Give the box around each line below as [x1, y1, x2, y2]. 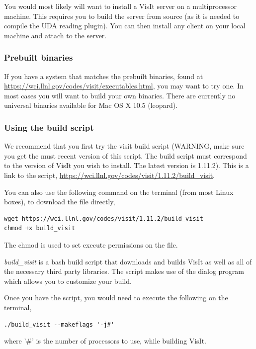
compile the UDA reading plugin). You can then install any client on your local [4, 20, 246, 31]
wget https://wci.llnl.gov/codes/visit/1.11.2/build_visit [4, 215, 203, 222]
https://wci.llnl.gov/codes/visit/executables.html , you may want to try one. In [4, 81, 244, 91]
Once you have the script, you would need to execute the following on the [4, 292, 228, 303]
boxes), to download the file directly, [4, 196, 115, 207]
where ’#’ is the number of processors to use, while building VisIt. [4, 336, 206, 346]
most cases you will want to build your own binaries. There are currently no [4, 90, 236, 100]
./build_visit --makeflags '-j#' [4, 321, 114, 328]
